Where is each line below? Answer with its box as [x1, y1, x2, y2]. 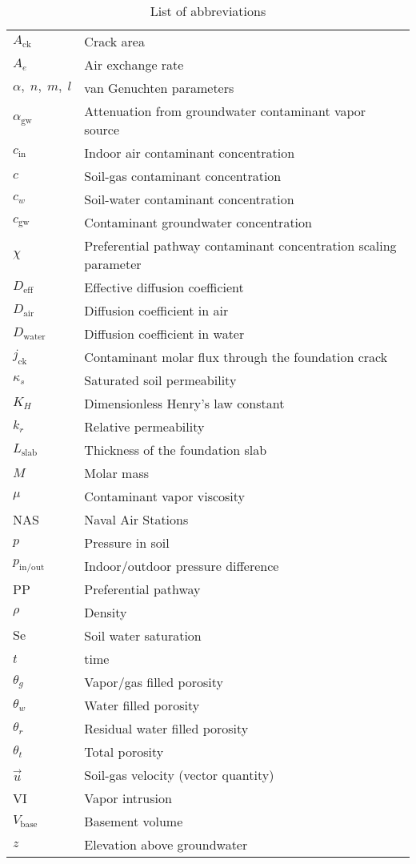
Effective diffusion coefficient [84, 278, 244, 296]
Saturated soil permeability [84, 371, 237, 389]
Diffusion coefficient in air [84, 301, 229, 319]
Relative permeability [84, 417, 205, 436]
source [84, 120, 120, 139]
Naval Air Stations [84, 510, 189, 528]
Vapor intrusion [84, 789, 172, 807]
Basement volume [84, 812, 183, 830]
